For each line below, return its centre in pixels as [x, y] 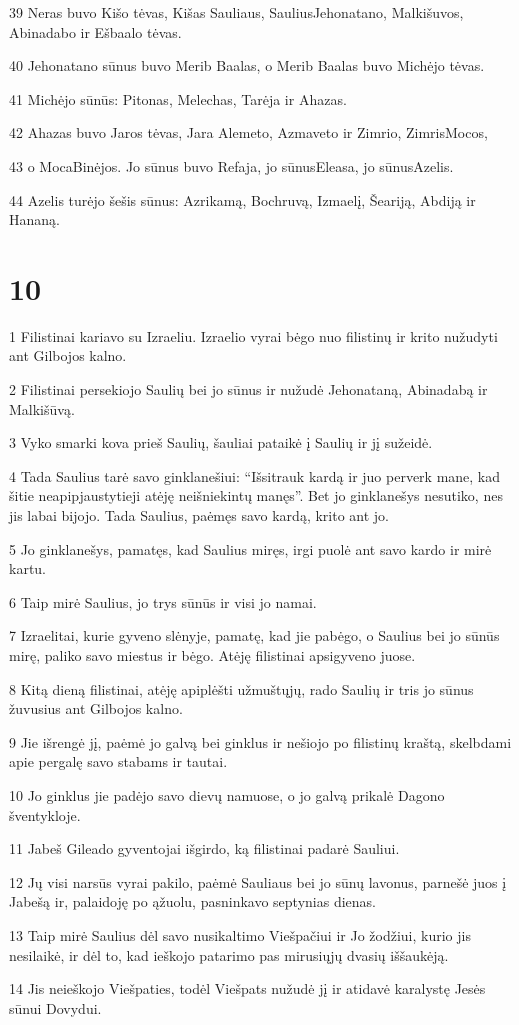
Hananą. [34, 219]
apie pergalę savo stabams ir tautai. [118, 761]
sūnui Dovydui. [55, 1007]
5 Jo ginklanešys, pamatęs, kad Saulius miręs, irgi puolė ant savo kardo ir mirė [250, 548]
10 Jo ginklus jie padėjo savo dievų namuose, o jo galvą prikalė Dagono [227, 794]
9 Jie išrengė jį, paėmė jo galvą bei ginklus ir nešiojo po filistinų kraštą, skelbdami [260, 741]
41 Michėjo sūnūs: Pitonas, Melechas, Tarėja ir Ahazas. [178, 98]
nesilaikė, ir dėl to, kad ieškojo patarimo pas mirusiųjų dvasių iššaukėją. [229, 954]
